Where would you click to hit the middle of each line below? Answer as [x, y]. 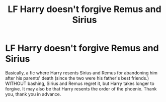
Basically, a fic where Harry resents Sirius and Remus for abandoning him [81, 73]
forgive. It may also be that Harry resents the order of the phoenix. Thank [81, 88]
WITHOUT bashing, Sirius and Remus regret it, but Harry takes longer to [80, 83]
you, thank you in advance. [33, 94]
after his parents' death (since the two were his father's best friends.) [77, 78]
